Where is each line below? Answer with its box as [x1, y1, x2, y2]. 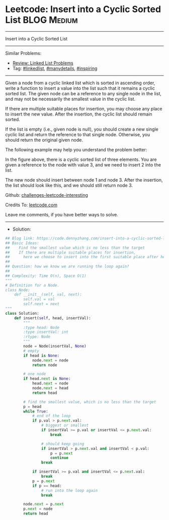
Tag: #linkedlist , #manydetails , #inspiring [12, 65, 98, 71]
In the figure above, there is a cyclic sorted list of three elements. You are [5, 156, 157, 162]
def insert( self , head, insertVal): [14, 315, 92, 321]
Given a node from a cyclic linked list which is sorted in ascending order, [5, 80, 155, 86]
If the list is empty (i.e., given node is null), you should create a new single [5, 126, 158, 132]
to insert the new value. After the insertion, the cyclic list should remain [5, 111, 152, 117]
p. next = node [23, 506, 53, 511]
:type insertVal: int [23, 329, 69, 335]
